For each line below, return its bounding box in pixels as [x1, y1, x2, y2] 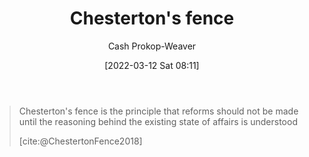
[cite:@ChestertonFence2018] [18, 135, 143, 147]
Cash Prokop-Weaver [107, 40, 197, 52]
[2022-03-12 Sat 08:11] [104, 59, 200, 71]
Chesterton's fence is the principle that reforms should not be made [18, 105, 299, 117]
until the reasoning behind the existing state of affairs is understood [18, 115, 298, 127]
